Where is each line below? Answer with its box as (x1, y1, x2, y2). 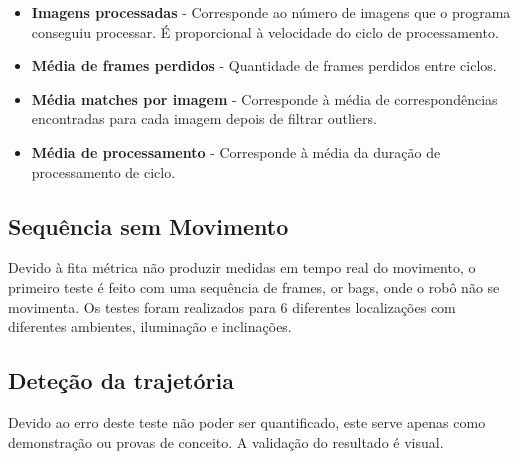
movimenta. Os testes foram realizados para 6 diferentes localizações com (8, 296, 456, 317)
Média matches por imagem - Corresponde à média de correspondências (31, 88, 498, 109)
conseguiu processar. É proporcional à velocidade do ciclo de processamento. (31, 21, 499, 42)
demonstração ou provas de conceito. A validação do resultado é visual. (8, 431, 444, 452)
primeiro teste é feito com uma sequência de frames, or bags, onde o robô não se (8, 276, 500, 297)
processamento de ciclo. (31, 161, 176, 182)
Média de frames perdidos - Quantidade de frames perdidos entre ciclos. (31, 55, 497, 76)
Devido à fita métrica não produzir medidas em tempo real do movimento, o (8, 257, 476, 278)
